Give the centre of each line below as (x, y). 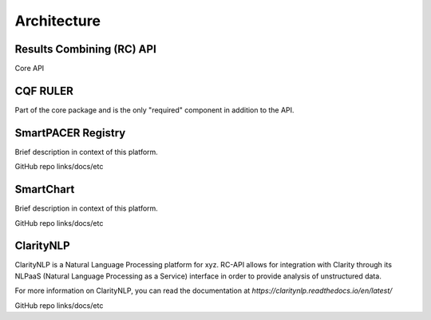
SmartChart (45, 190)
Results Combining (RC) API (86, 49)
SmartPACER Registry (70, 133)
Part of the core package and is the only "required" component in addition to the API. (154, 110)
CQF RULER (44, 91)
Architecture (58, 21)
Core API (30, 69)
